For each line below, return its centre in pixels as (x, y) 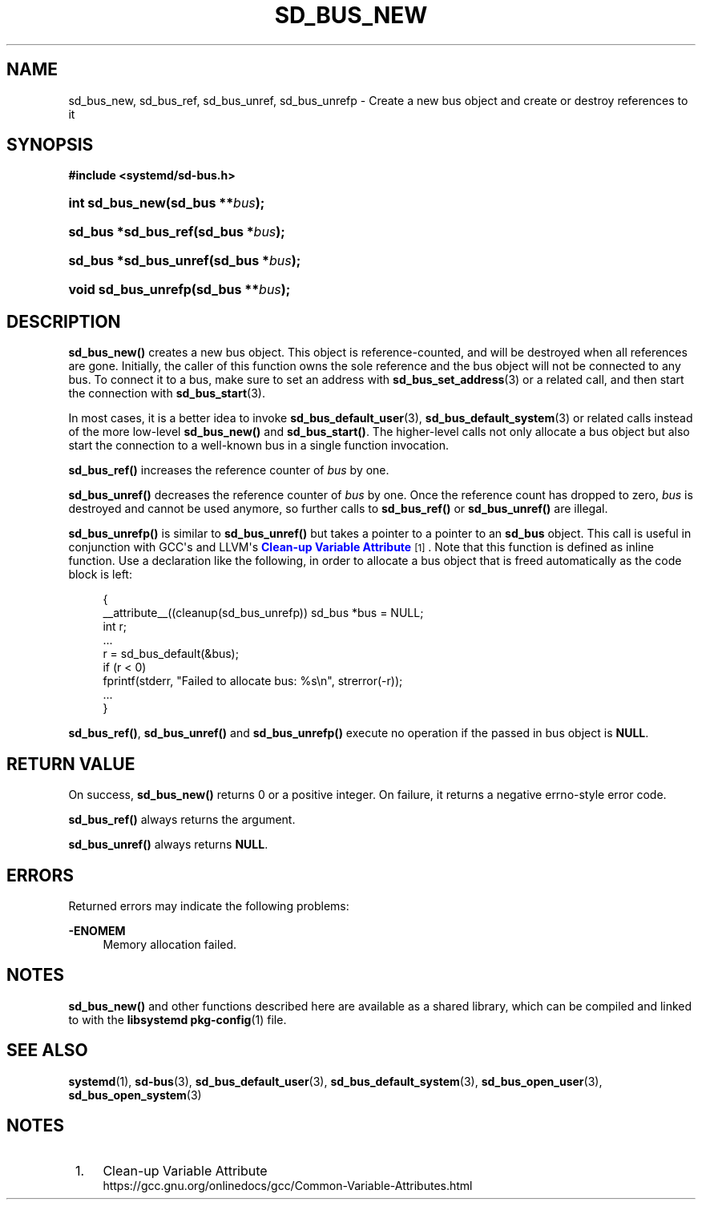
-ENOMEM (97, 930)
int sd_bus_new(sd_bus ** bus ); (167, 203)
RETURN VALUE (71, 764)
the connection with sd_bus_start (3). (167, 393)
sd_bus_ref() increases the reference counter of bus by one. (229, 470)
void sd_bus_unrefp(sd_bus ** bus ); (180, 290)
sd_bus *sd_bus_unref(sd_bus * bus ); (185, 261)
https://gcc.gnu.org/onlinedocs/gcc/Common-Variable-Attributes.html (288, 1185)
